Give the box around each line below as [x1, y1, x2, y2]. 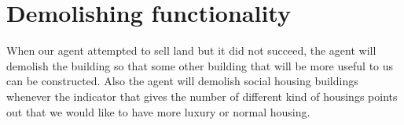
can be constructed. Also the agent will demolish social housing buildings [6, 73, 358, 89]
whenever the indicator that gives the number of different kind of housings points [6, 87, 398, 104]
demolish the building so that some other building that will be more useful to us [6, 57, 394, 73]
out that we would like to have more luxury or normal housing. [6, 103, 310, 120]
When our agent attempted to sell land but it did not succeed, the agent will [6, 42, 376, 59]
